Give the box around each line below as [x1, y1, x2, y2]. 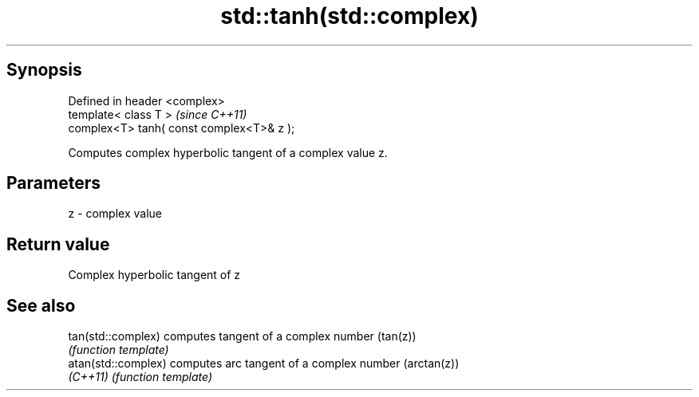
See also [6, 295, 76, 316]
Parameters [6, 173, 101, 194]
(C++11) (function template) [68, 370, 213, 384]
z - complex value [68, 206, 162, 221]
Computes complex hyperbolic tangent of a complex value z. [68, 145, 388, 159]
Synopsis [6, 60, 82, 81]
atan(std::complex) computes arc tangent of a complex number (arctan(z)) [68, 356, 460, 371]
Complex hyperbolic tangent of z [68, 268, 241, 282]
